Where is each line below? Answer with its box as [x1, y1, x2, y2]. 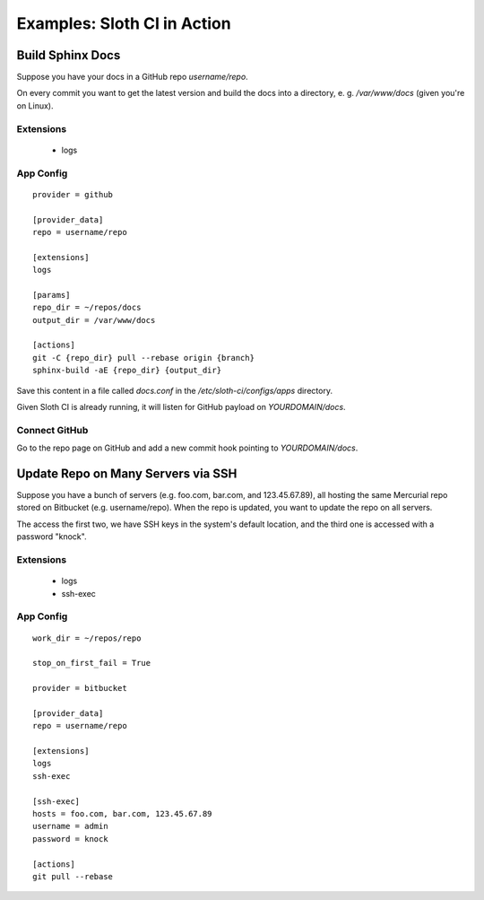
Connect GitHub [16, 424, 89, 436]
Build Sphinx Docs [16, 48, 121, 63]
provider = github [32, 189, 114, 199]
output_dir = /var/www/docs [32, 315, 156, 325]
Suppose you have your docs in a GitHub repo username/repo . [16, 72, 248, 83]
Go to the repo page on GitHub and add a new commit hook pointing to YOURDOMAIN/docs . [16, 442, 359, 453]
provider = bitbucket [32, 683, 127, 694]
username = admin [32, 821, 108, 832]
